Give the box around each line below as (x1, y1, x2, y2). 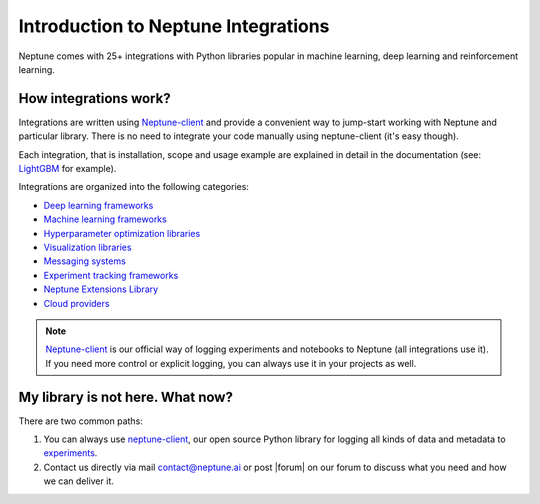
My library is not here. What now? (18, 388, 234, 405)
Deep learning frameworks (43, 199, 154, 211)
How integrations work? (18, 90, 171, 107)
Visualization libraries (43, 241, 132, 253)
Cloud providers (43, 297, 110, 309)
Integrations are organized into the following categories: (18, 181, 250, 193)
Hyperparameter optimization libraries (43, 227, 201, 239)
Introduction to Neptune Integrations (18, 15, 330, 37)
